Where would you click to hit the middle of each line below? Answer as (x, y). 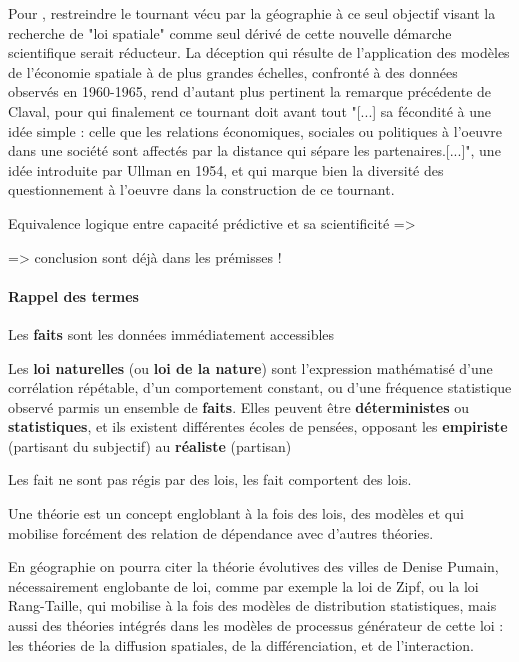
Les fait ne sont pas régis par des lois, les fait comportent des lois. (210, 479)
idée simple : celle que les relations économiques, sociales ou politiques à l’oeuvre (255, 130)
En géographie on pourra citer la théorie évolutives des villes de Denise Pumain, (253, 566)
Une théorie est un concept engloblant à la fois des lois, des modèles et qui (236, 513)
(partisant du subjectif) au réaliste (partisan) (150, 445)
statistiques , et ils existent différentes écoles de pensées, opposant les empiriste (258, 426)
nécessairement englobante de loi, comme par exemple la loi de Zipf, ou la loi (243, 585)
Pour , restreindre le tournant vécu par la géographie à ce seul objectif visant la (252, 13)
